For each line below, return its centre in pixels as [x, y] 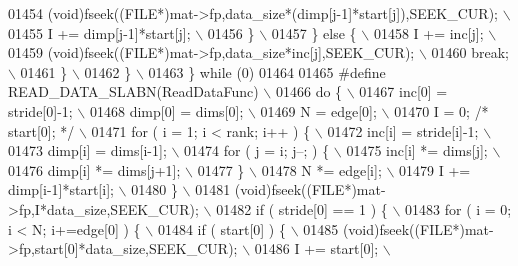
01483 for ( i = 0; [458, 208]
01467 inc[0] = [403, 91]
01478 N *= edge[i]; [321, 169]
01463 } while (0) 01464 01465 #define [267, 71]
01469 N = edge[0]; [318, 110]
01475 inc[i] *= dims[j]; [417, 150]
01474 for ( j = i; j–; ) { [257, 150]
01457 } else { [314, 32]
